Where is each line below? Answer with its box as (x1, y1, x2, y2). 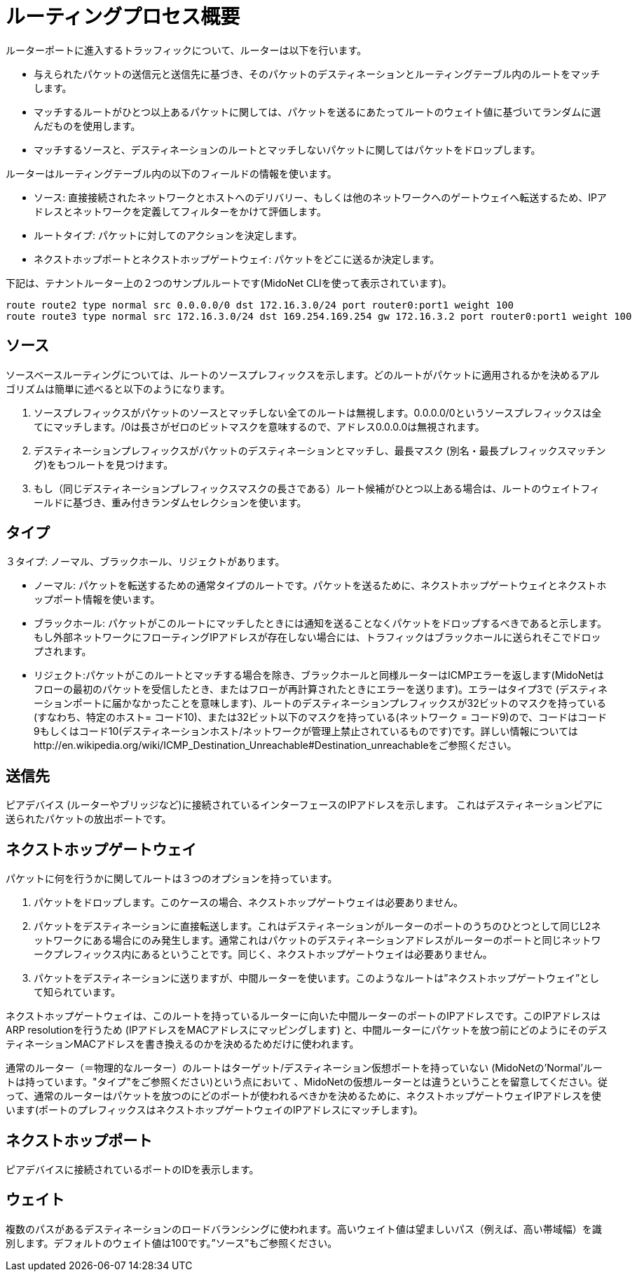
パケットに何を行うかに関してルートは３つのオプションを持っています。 (6, 872, 338, 885)
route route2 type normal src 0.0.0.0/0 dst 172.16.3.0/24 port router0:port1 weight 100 (6, 299, 514, 311)
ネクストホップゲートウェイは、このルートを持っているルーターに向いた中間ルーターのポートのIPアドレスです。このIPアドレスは (6, 1010, 601, 1022)
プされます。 (34, 645, 92, 658)
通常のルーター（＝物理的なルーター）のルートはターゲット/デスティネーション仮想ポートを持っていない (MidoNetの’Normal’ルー (6, 1062, 603, 1074)
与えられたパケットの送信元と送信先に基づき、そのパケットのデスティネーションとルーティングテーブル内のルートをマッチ (34, 67, 601, 80)
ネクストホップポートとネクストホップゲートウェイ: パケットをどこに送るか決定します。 (34, 252, 440, 265)
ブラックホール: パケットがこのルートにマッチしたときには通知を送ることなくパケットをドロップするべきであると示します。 (34, 617, 608, 630)
